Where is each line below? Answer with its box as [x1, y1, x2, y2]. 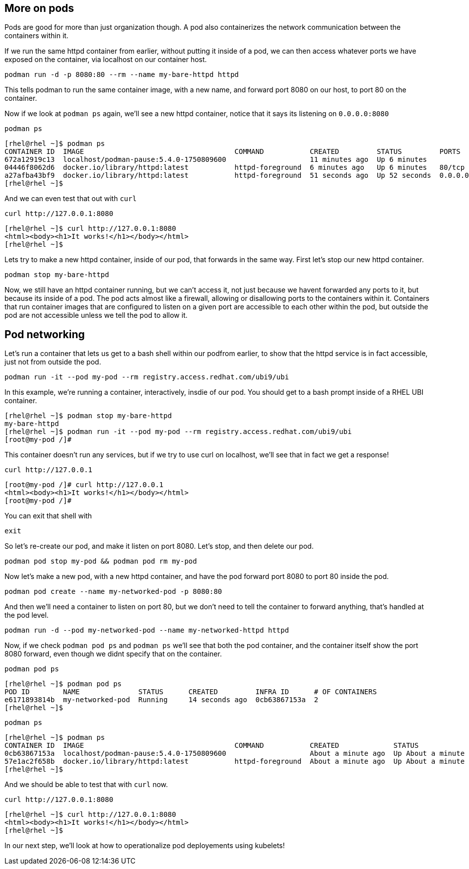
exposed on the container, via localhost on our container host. [4, 55, 207, 64]
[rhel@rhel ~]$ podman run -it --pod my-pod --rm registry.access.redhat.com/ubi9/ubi [4, 428, 352, 436]
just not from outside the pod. [4, 358, 101, 366]
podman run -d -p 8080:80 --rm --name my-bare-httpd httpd [4, 71, 239, 79]
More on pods [4, 2, 74, 14]
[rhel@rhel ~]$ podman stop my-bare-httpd [4, 412, 172, 420]
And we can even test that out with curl [4, 194, 137, 203]
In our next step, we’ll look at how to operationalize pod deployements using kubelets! [4, 841, 285, 850]
